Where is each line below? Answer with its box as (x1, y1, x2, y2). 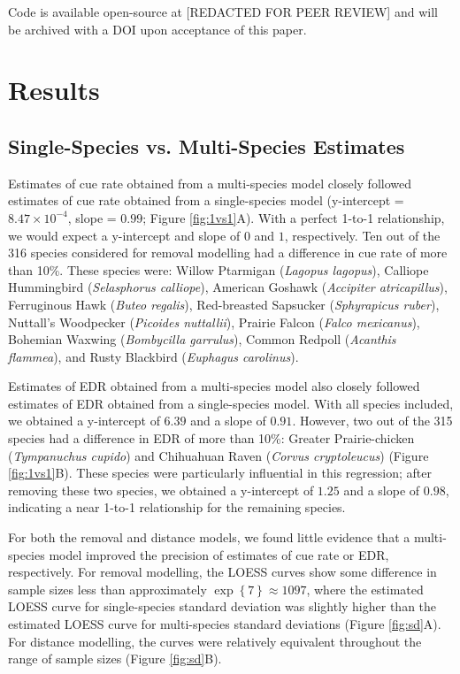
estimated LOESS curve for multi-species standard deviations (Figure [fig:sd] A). (8, 615, 441, 633)
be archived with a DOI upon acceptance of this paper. (8, 19, 307, 38)
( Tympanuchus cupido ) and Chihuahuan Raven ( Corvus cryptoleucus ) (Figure (8, 446, 429, 464)
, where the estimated (306, 579, 424, 598)
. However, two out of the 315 (292, 411, 453, 430)
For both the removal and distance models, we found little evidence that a (8, 528, 410, 547)
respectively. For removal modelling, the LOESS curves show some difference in (8, 563, 437, 581)
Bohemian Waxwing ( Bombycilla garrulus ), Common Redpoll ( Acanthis (8, 330, 396, 348)
